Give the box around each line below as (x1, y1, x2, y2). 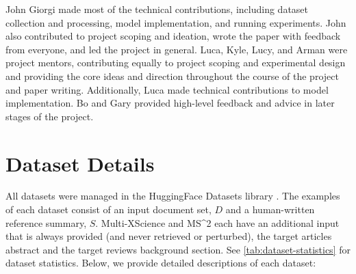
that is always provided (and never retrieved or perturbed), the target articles (5, 229, 332, 243)
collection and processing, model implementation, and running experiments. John (5, 15, 346, 29)
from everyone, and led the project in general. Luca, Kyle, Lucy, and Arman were (5, 42, 348, 56)
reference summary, (5, 215, 87, 230)
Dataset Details (5, 149, 155, 177)
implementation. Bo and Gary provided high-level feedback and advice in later (5, 96, 335, 110)
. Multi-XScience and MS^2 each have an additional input (95, 215, 340, 230)
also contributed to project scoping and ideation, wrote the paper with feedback (5, 29, 341, 43)
